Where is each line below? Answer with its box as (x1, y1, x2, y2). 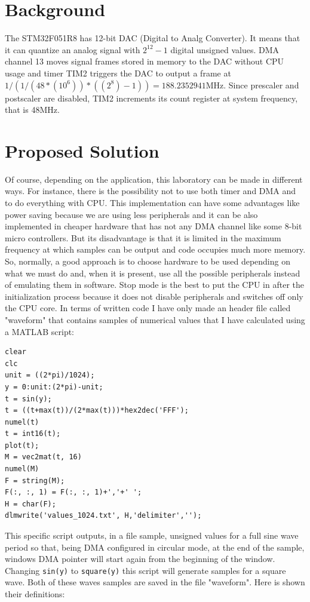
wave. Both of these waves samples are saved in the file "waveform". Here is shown (5, 576, 305, 588)
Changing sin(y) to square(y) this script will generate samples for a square (5, 564, 286, 576)
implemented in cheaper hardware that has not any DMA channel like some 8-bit (5, 220, 302, 232)
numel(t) (5, 417, 39, 426)
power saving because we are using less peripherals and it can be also (5, 208, 258, 220)
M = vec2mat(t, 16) (5, 453, 82, 462)
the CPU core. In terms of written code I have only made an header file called (5, 302, 291, 314)
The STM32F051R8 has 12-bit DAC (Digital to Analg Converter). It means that (5, 32, 300, 44)
